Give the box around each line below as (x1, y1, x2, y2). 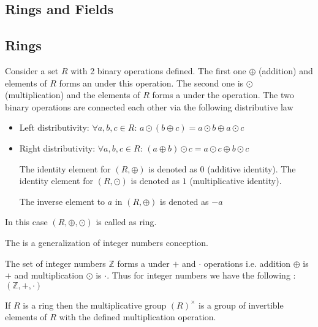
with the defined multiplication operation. (59, 310, 216, 323)
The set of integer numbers (5, 256, 106, 269)
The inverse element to (19, 194, 105, 207)
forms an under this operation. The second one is (59, 76, 244, 89)
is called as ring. (96, 215, 157, 228)
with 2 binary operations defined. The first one (70, 64, 246, 77)
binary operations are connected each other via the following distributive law (5, 100, 293, 113)
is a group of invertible (199, 298, 284, 311)
